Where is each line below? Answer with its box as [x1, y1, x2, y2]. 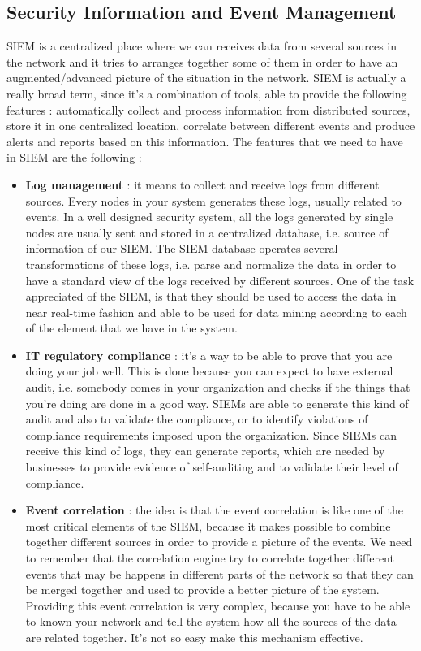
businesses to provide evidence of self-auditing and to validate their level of [25, 458, 398, 475]
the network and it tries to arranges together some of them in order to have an [6, 53, 398, 70]
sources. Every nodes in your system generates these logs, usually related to [25, 192, 402, 209]
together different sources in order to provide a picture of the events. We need [25, 533, 413, 550]
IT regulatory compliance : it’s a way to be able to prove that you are [25, 346, 393, 363]
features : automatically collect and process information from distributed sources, [6, 101, 410, 118]
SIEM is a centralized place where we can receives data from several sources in [6, 37, 397, 54]
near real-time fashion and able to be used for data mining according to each [25, 303, 407, 320]
